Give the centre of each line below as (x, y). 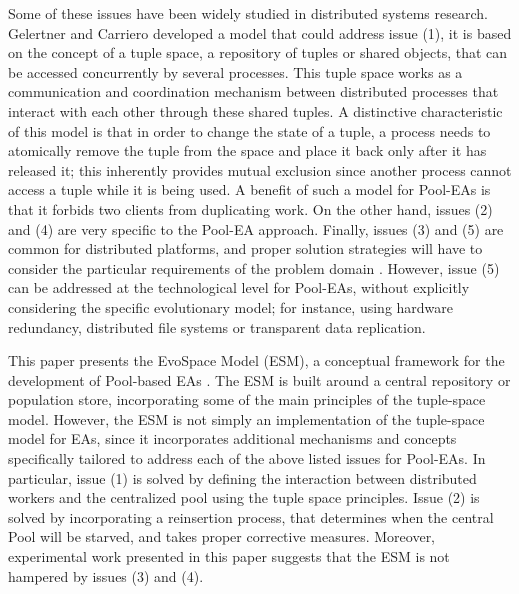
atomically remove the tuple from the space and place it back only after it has (247, 150)
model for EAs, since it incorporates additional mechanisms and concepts (232, 438)
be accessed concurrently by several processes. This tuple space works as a (235, 71)
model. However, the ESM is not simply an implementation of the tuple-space (246, 418)
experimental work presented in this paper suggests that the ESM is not (229, 556)
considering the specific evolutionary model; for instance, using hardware (231, 306)
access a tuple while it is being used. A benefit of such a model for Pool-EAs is (249, 189)
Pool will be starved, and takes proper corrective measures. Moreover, (222, 536)
